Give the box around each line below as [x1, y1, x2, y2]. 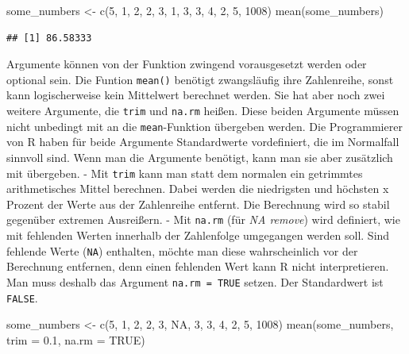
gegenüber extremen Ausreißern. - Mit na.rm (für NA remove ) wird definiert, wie [6, 211, 400, 228]
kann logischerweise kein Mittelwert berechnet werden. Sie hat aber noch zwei [6, 87, 385, 103]
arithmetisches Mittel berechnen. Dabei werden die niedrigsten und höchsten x [6, 180, 389, 197]
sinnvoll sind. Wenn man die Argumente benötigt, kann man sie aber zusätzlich [6, 148, 393, 165]
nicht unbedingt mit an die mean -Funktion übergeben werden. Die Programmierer [6, 117, 403, 134]
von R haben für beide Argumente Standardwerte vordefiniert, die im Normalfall [6, 133, 399, 150]
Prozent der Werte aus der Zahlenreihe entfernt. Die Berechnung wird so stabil [6, 195, 390, 212]
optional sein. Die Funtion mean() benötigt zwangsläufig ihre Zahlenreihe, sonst [6, 71, 394, 87]
